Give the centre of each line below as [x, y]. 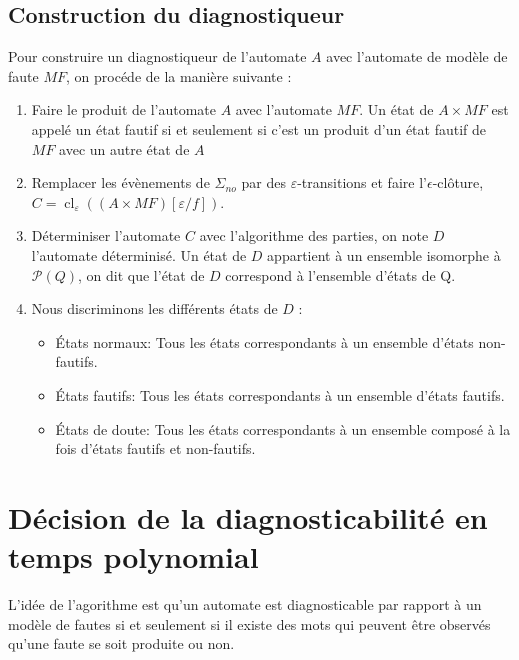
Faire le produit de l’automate [124, 109]
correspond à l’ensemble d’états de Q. [340, 274]
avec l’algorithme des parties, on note [314, 235]
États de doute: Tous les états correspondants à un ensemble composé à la [283, 428]
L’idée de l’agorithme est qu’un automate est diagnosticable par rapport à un [245, 604]
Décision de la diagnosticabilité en [248, 516]
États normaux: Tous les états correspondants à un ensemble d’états [264, 341]
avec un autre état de [124, 148]
